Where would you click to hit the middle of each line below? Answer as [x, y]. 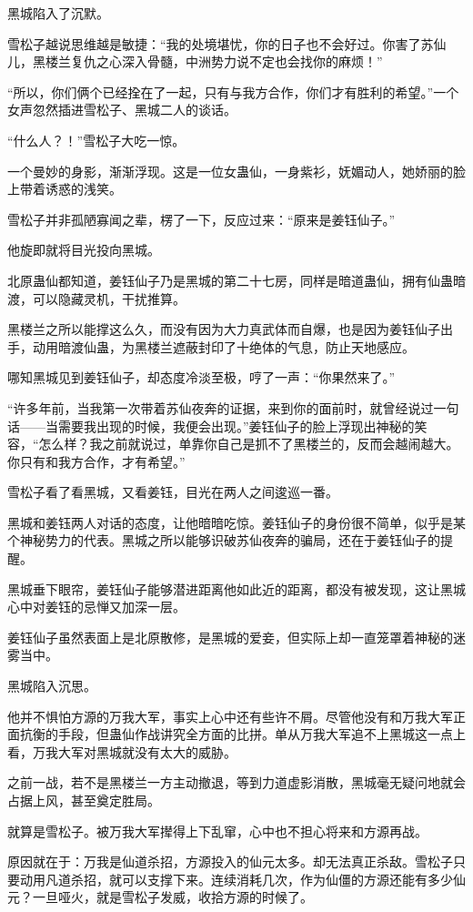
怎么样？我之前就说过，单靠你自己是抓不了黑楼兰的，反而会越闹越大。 [249, 444]
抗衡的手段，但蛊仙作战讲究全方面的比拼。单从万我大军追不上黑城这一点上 [242, 734]
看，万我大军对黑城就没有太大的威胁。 [122, 751]
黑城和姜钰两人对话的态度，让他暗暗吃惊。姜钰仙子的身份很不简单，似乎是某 [236, 522]
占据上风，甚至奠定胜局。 [84, 800]
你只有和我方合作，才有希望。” [96, 461]
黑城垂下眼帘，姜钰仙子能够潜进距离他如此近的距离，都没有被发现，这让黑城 [236, 588]
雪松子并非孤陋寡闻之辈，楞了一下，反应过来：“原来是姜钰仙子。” [201, 219]
